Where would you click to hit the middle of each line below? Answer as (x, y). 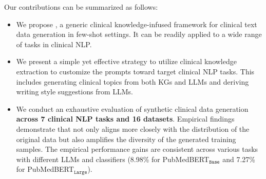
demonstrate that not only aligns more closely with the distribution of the (133, 128)
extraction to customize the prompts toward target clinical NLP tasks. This (135, 71)
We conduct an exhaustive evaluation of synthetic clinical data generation (132, 108)
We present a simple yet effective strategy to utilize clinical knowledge (126, 61)
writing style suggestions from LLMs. (74, 92)
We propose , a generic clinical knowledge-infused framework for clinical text (137, 24)
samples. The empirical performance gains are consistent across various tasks (137, 149)
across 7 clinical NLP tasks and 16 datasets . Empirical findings (125, 119)
